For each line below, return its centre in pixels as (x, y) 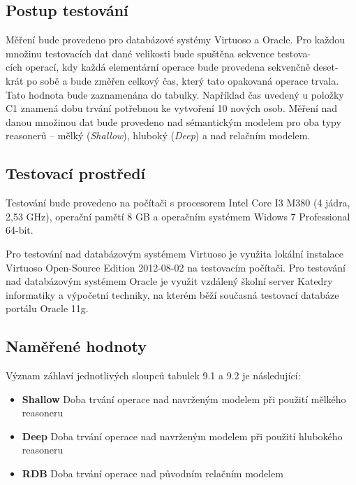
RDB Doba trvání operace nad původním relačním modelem (153, 473)
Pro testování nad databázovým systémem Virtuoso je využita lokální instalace (175, 253)
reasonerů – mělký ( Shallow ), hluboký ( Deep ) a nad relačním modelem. (158, 135)
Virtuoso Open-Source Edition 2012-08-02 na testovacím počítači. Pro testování (176, 267)
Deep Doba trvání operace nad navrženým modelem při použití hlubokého (182, 436)
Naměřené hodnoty (76, 346)
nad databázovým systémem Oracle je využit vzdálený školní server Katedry (169, 281)
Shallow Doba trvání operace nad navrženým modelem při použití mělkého (184, 399)
